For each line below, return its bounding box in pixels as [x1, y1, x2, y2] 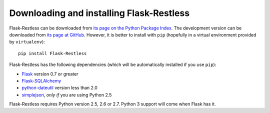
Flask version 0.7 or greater [21, 70, 78, 77]
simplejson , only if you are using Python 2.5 [21, 91, 112, 97]
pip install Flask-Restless [18, 50, 87, 56]
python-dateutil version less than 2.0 [21, 85, 97, 91]
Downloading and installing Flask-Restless [9, 7, 190, 18]
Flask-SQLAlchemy [21, 77, 61, 83]
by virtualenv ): [9, 39, 45, 45]
